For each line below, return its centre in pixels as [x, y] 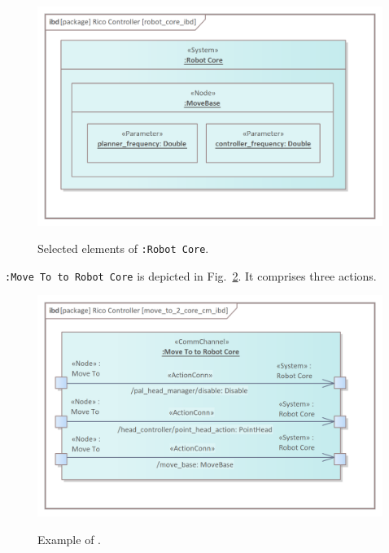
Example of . [69, 539]
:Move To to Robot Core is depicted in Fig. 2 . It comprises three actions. [191, 275]
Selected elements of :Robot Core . [123, 248]
